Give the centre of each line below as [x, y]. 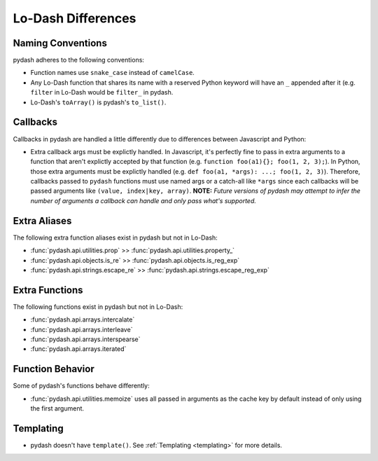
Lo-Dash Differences [75, 18]
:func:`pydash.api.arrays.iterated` [78, 349]
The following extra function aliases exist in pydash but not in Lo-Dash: [115, 238]
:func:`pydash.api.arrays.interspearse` [85, 339]
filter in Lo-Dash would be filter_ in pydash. [102, 92]
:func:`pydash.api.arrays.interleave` [82, 329]
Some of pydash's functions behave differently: [81, 386]
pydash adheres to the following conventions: [79, 60]
